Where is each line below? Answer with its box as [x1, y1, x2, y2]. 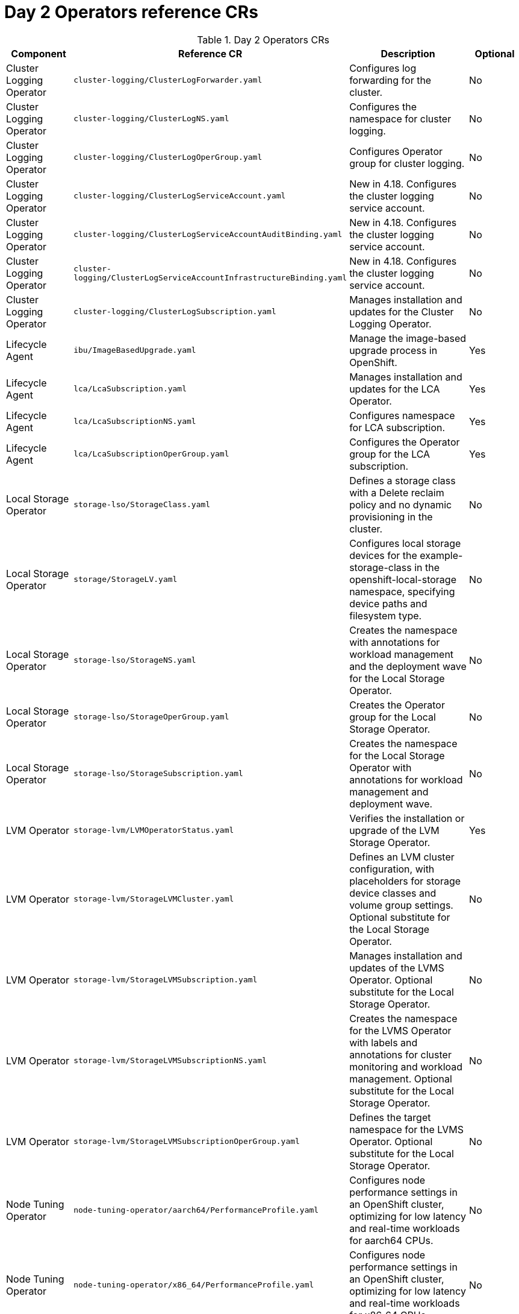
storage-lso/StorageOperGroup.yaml [73, 712, 229, 722]
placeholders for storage [349, 874, 461, 887]
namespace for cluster [349, 112, 452, 125]
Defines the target [349, 1111, 431, 1123]
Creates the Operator [349, 698, 445, 711]
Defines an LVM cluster [349, 850, 455, 863]
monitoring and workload [349, 1060, 463, 1073]
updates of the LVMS [349, 961, 444, 974]
